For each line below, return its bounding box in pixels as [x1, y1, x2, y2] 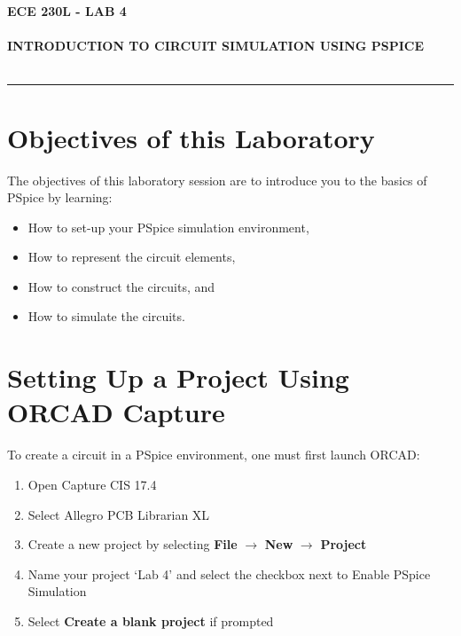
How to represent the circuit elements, [27, 247, 236, 266]
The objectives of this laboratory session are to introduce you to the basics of [7, 170, 427, 189]
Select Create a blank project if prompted [27, 611, 274, 630]
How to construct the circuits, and [27, 277, 215, 295]
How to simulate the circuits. [27, 307, 185, 326]
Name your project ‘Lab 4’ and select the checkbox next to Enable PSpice [27, 564, 431, 583]
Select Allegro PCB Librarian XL [27, 505, 210, 523]
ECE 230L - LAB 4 [7, 2, 127, 20]
